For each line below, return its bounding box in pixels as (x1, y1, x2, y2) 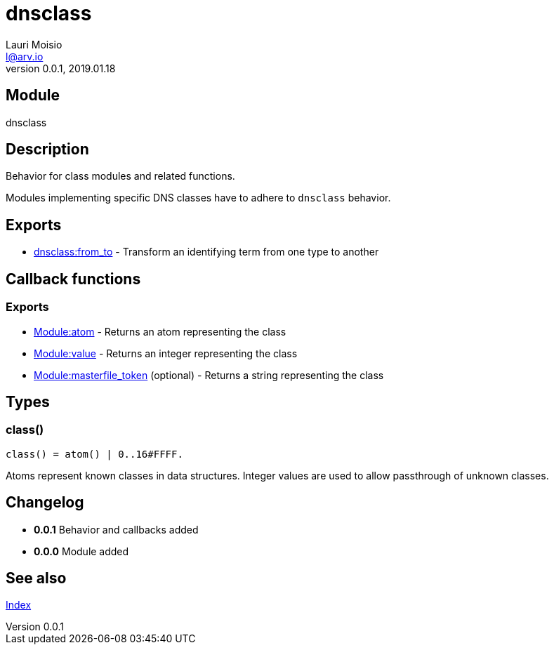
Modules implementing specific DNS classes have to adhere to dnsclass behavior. (6, 192, 391, 204)
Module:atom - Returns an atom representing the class (34, 325, 286, 338)
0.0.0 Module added (34, 545, 129, 557)
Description (6, 140, 89, 159)
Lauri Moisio (6, 38, 62, 51)
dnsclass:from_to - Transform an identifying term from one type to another (34, 246, 379, 258)
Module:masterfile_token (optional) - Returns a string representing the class (34, 369, 384, 381)
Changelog (6, 493, 84, 512)
